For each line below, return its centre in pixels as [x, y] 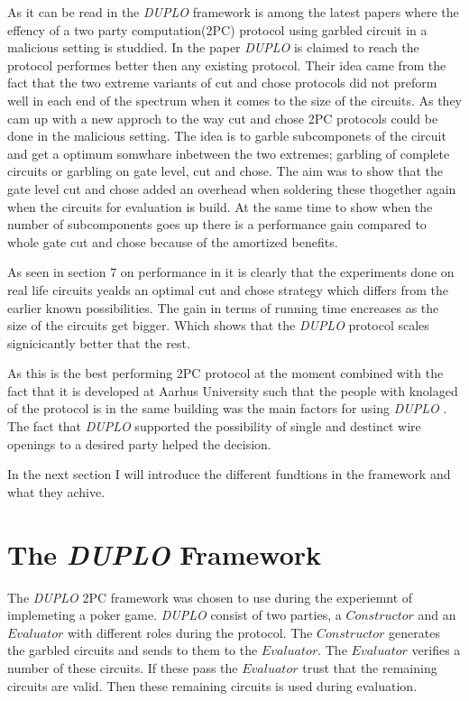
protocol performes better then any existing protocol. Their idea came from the [227, 65]
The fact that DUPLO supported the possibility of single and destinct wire [214, 426]
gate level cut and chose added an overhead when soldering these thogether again [232, 188]
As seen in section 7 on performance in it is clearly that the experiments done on [231, 272]
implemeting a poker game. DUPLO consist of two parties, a [175, 615]
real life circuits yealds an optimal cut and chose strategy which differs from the [228, 289]
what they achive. [56, 491]
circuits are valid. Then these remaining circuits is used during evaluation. [212, 685]
